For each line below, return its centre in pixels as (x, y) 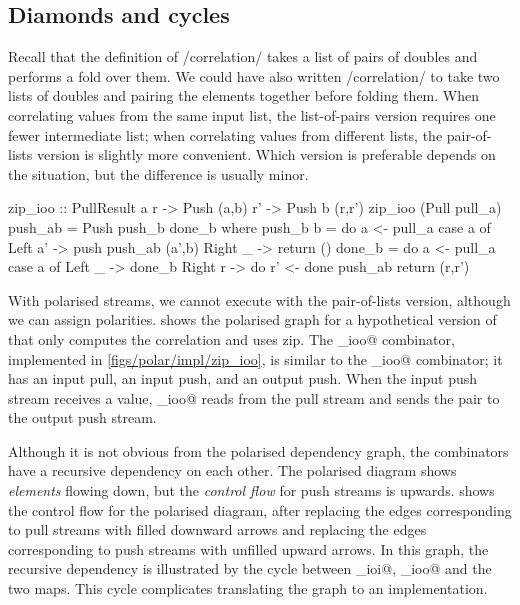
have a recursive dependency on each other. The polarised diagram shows (232, 470)
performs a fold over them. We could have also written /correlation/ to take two (254, 75)
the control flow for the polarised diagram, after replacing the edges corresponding (260, 509)
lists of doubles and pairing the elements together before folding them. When (244, 95)
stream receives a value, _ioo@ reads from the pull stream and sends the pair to (254, 397)
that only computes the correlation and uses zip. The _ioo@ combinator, (231, 338)
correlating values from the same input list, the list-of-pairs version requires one (252, 114)
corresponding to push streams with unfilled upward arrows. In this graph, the (248, 548)
